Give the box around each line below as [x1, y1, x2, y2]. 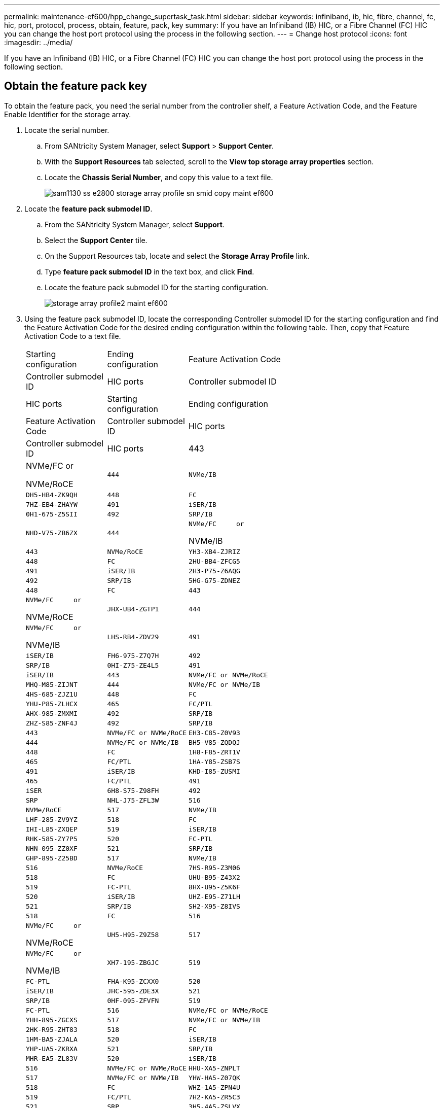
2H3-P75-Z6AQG [189, 567, 240, 575]
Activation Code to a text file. [24, 331, 121, 340]
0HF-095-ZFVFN [107, 996, 159, 1005]
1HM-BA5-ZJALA [26, 1035, 78, 1043]
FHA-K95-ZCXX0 [107, 977, 159, 985]
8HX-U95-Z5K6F [189, 883, 240, 891]
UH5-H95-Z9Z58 [107, 930, 159, 939]
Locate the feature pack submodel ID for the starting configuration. [45, 283, 269, 292]
